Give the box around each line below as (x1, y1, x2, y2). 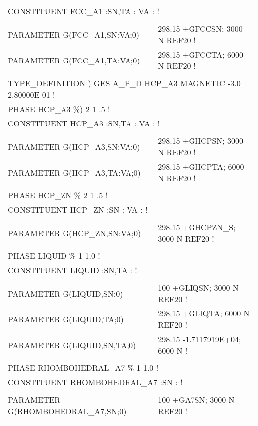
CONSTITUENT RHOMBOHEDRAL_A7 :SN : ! (8, 376, 183, 388)
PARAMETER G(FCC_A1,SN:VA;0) (8, 28, 140, 40)
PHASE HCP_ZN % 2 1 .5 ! (8, 189, 108, 201)
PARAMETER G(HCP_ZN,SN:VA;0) (8, 227, 141, 239)
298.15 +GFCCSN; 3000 (158, 23, 243, 34)
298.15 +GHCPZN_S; (158, 221, 236, 233)
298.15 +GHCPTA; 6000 (158, 161, 244, 172)
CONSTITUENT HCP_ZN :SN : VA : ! (8, 204, 148, 215)
